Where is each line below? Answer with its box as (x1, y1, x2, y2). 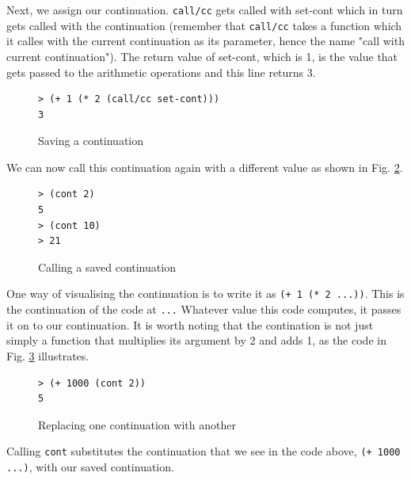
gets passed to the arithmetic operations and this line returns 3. (6, 63, 316, 80)
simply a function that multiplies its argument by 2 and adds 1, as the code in (6, 332, 386, 349)
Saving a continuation (38, 132, 144, 149)
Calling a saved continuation (38, 258, 176, 275)
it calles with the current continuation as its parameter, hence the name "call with (6, 32, 405, 49)
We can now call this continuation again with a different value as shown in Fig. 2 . (6, 158, 403, 175)
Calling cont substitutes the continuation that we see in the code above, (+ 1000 (6, 443, 401, 459)
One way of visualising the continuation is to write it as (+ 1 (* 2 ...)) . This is (6, 285, 405, 302)
